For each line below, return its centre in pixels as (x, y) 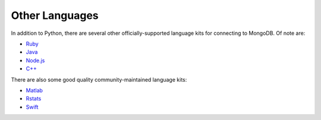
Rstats (34, 99)
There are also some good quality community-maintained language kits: (99, 79)
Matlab (34, 90)
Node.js (35, 60)
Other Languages (55, 15)
